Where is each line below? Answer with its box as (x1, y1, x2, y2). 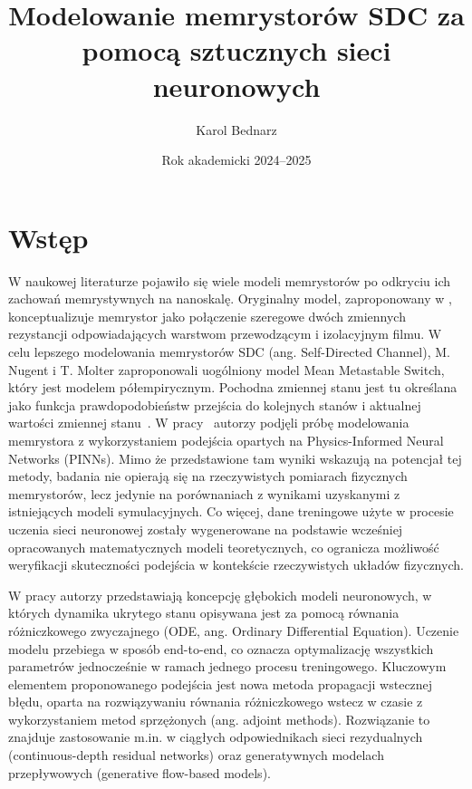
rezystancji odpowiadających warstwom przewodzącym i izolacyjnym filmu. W (8, 324, 442, 343)
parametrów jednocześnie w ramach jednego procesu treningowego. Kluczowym (8, 657, 447, 676)
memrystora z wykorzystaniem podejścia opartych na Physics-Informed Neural (8, 430, 444, 449)
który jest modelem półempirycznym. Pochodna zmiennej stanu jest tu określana (8, 378, 458, 397)
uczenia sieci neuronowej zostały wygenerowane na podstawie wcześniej (8, 519, 403, 538)
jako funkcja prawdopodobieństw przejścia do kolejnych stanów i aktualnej (8, 395, 421, 414)
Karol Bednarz (196, 120, 277, 139)
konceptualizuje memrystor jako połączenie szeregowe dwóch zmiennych (8, 306, 406, 325)
